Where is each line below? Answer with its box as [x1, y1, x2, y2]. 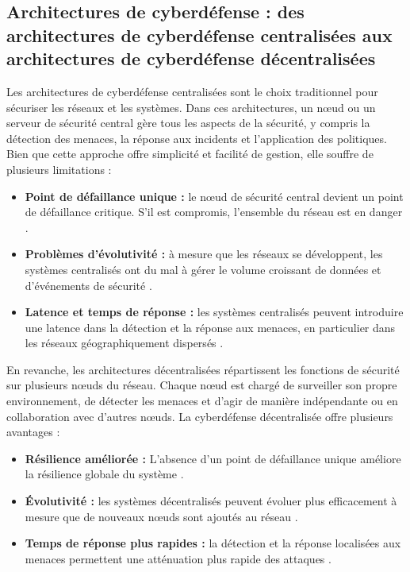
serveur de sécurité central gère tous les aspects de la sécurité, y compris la [6, 114, 370, 131]
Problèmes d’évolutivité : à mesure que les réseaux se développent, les [25, 245, 383, 262]
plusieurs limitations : [6, 160, 112, 177]
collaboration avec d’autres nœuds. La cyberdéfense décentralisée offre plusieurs [6, 408, 393, 424]
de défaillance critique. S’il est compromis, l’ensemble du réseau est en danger [25, 203, 403, 220]
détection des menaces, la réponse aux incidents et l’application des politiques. [6, 129, 387, 146]
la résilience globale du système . [25, 466, 184, 482]
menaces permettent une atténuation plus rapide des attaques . [25, 550, 331, 566]
